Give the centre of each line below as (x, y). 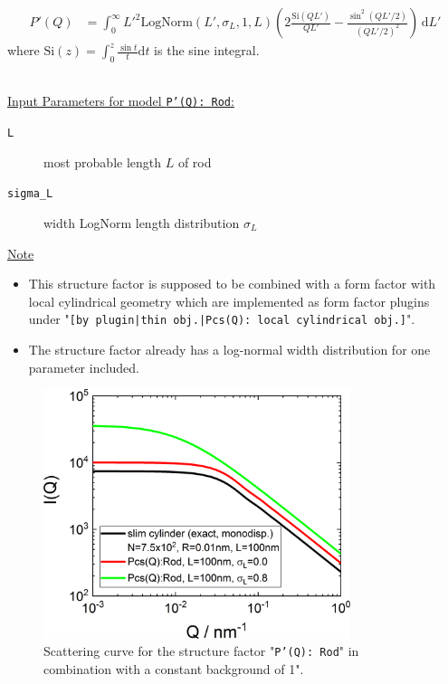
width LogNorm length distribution (142, 222)
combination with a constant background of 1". (174, 669)
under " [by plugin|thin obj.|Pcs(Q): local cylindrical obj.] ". (222, 319)
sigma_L (30, 194)
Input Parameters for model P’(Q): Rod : (121, 101)
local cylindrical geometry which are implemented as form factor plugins (229, 301)
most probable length (103, 161)
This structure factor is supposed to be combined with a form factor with (232, 284)
